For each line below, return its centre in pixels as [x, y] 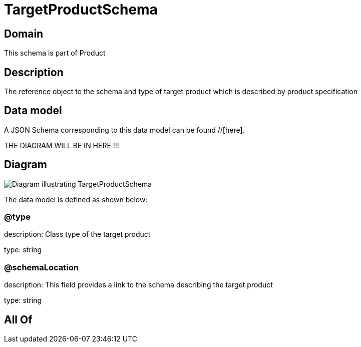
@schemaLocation [41, 267]
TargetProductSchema [81, 10]
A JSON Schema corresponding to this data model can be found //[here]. [124, 130]
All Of [18, 319]
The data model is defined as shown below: [76, 199]
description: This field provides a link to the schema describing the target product [138, 285]
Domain [24, 34]
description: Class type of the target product [77, 234]
